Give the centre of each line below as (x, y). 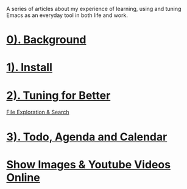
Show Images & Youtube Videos (89, 164)
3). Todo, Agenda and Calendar (87, 137)
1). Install (30, 68)
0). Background (46, 40)
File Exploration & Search (38, 112)
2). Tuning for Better (58, 95)
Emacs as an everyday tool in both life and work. (67, 15)
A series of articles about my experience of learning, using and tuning (94, 9)
